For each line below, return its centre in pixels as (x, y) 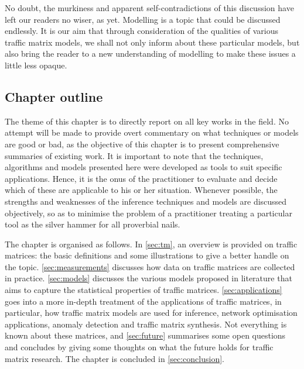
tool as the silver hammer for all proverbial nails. (93, 224)
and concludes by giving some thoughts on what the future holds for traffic (139, 347)
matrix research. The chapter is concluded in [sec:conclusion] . (115, 358)
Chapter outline (54, 96)
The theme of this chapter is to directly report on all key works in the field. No (147, 121)
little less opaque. (36, 65)
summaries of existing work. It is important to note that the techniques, (134, 155)
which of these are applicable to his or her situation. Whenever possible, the (141, 190)
